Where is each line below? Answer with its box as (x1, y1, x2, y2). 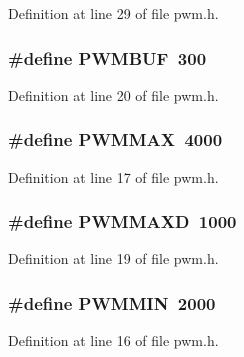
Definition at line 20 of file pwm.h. (8, 84, 219, 105)
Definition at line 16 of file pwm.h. (8, 330, 219, 351)
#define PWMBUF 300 (8, 45, 207, 70)
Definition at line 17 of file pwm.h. (8, 166, 219, 187)
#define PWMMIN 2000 (8, 290, 216, 315)
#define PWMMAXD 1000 (8, 209, 237, 234)
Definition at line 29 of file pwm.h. (8, 3, 219, 23)
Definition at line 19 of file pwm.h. (8, 248, 219, 269)
